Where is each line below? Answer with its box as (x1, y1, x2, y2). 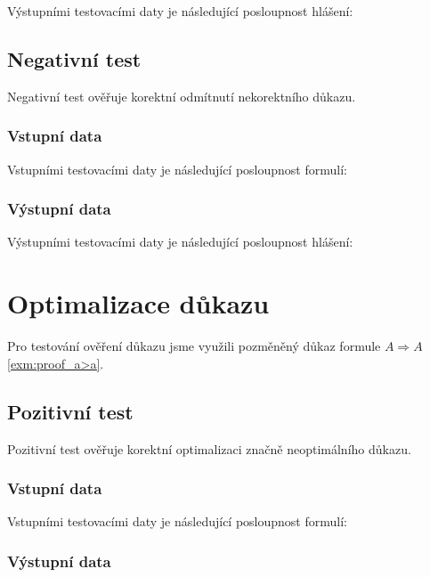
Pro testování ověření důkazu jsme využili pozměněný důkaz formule (7, 337, 381, 355)
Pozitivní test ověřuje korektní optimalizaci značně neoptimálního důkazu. (7, 439, 411, 458)
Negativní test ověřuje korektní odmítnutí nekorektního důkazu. (7, 86, 356, 105)
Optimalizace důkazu (7, 285, 270, 321)
